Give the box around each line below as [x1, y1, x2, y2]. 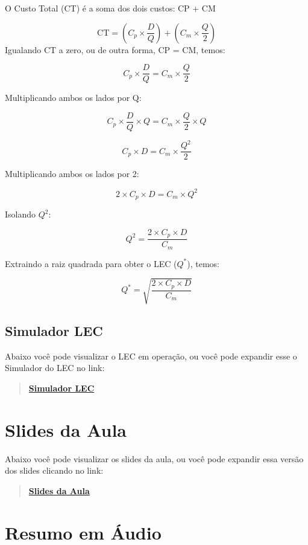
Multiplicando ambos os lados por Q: [5, 91, 142, 104]
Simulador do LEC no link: [5, 361, 105, 374]
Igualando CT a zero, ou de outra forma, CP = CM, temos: [5, 43, 225, 56]
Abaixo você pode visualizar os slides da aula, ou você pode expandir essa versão [5, 452, 304, 465]
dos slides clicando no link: [5, 464, 104, 477]
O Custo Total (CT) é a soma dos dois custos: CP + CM [5, 2, 216, 14]
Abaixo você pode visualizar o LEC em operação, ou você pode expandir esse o [5, 349, 297, 362]
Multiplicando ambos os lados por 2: [5, 167, 139, 180]
